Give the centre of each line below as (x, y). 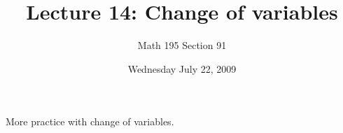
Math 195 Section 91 (182, 45)
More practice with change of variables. (90, 121)
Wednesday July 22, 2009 (182, 68)
